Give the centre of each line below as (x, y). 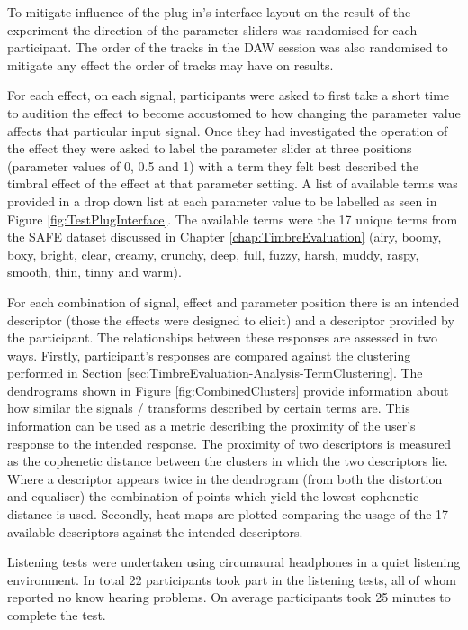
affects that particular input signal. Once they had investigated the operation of (228, 130)
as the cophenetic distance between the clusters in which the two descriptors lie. (228, 461)
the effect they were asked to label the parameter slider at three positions (210, 148)
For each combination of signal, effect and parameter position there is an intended (234, 301)
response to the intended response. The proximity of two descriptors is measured (229, 443)
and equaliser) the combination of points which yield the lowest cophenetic (213, 496)
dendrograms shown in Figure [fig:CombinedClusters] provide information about (228, 390)
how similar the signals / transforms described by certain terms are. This (209, 408)
